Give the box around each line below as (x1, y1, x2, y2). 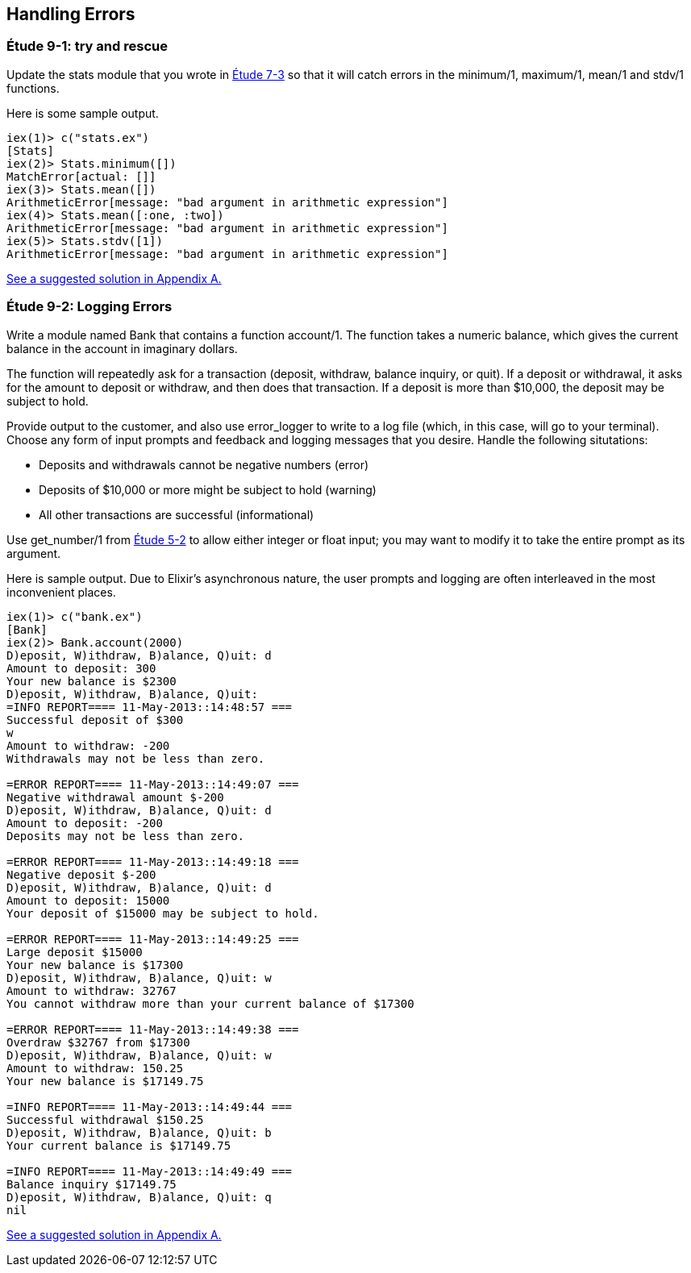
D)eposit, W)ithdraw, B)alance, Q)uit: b (6, 1125, 272, 1139)
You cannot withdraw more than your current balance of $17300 (6, 996, 414, 1010)
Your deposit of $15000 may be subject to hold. (6, 906, 319, 920)
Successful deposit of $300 (6, 713, 184, 726)
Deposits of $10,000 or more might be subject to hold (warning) (39, 482, 377, 497)
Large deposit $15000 (6, 945, 143, 959)
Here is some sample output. (6, 106, 159, 120)
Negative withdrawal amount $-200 (6, 790, 224, 804)
